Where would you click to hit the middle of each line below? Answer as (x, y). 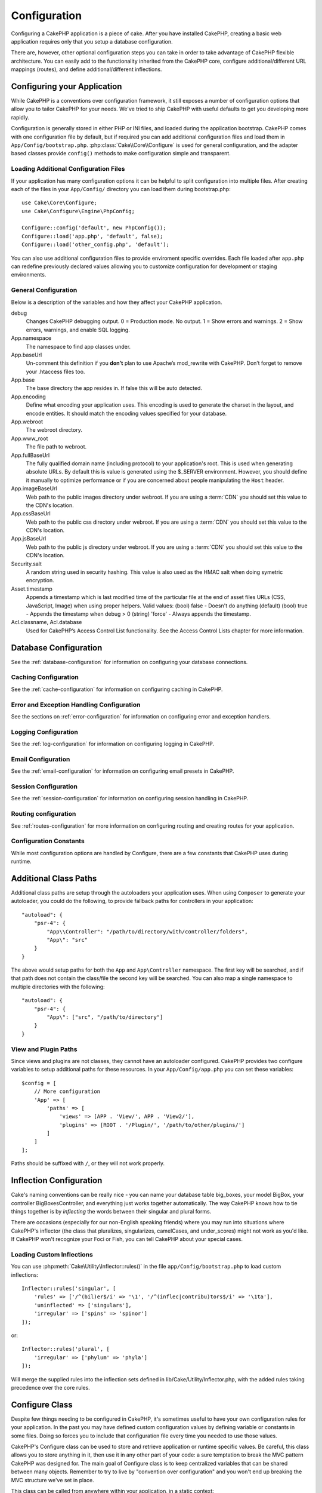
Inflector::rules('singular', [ (69, 1289)
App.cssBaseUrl (31, 514)
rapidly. (20, 117)
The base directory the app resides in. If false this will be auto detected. (114, 388)
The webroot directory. (54, 430)
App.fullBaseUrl (30, 455)
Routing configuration (44, 814)
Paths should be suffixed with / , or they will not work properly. (88, 1163)
